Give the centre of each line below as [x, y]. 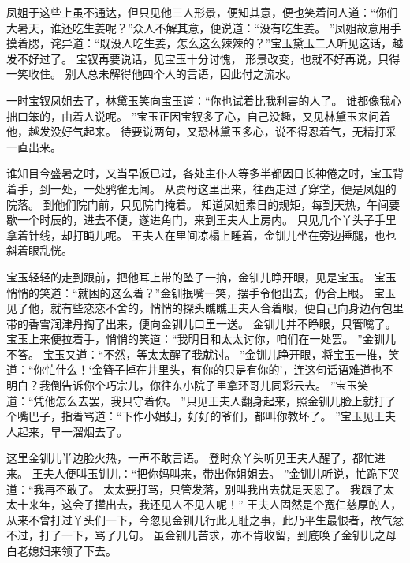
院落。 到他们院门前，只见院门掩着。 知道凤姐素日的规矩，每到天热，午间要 [203, 204]
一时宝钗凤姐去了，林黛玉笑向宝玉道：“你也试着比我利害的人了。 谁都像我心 [204, 100]
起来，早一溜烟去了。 [72, 431]
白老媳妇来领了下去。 [61, 550]
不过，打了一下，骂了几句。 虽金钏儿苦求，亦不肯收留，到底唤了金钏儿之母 [201, 535]
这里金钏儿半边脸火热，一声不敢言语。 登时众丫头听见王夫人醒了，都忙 [190, 458]
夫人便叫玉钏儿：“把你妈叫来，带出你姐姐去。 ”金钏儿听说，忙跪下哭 [221, 474]
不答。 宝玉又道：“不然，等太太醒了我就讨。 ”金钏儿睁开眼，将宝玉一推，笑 [203, 354]
